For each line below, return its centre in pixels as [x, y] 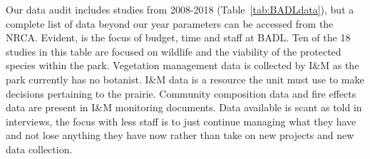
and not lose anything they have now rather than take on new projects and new [180, 135]
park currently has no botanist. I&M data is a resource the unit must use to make [185, 79]
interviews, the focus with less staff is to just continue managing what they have [181, 121]
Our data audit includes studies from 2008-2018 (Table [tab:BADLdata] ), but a [180, 9]
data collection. [39, 149]
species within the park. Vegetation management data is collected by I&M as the [183, 65]
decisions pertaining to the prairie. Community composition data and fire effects [181, 93]
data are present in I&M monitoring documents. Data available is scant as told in [184, 107]
